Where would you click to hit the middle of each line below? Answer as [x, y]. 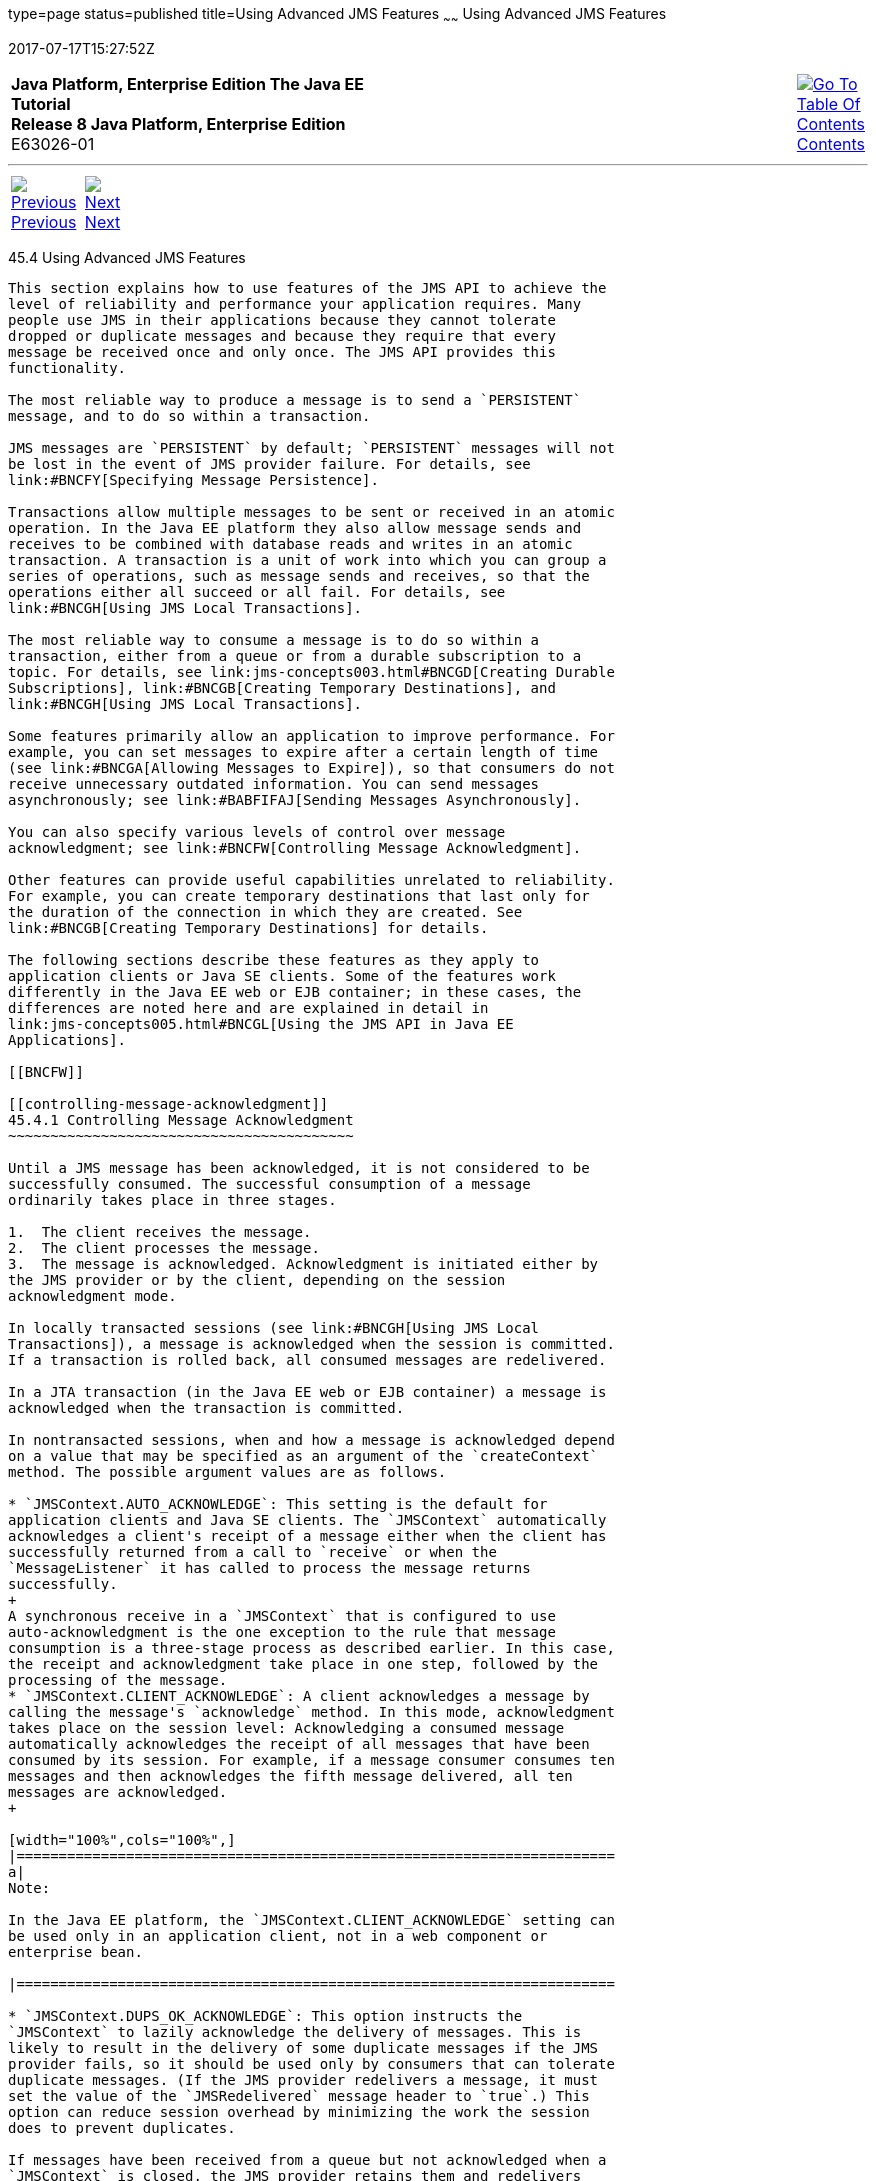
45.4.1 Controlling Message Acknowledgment [181, 1119]
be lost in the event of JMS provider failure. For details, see [269, 463]
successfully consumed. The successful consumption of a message [269, 1183]
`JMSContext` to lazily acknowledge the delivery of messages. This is [295, 2031]
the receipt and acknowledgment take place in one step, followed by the [303, 1663]
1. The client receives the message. [160, 1231]
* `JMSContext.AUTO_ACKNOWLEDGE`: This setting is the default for [278, 1503]
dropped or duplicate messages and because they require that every [282, 335]
